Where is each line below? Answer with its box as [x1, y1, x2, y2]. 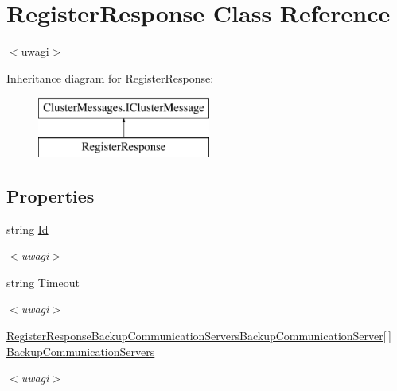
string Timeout [6, 273, 80, 290]
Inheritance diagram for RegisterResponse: [6, 69, 214, 86]
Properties [6, 183, 95, 207]
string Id [6, 220, 49, 237]
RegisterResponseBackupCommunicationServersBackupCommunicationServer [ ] [6, 327, 391, 344]
